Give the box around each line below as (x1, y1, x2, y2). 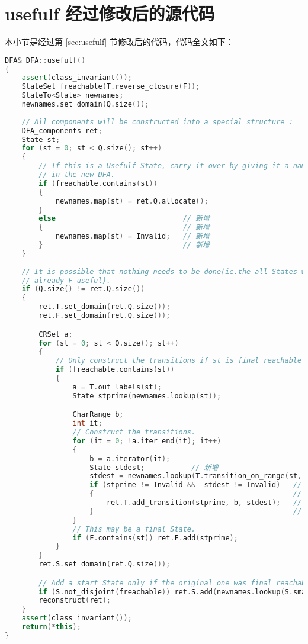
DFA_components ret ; (21, 126, 102, 135)
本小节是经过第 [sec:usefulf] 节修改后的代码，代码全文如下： (5, 36, 234, 48)
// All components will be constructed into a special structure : (21, 117, 293, 126)
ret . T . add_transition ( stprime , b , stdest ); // (106, 498, 302, 507)
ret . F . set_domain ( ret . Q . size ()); (38, 311, 171, 320)
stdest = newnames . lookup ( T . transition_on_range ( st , (89, 472, 302, 481)
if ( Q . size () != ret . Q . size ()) (21, 285, 145, 294)
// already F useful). (21, 276, 111, 285)
